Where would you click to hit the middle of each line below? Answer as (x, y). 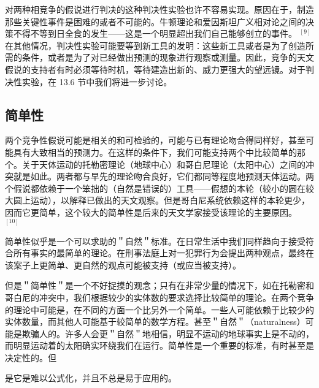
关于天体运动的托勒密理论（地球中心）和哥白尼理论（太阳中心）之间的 (163, 164)
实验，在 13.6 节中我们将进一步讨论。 (97, 81)
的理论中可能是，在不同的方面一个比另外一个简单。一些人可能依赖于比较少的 (159, 309)
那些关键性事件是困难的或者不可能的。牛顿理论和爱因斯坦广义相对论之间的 (155, 21)
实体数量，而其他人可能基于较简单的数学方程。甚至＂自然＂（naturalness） (155, 321)
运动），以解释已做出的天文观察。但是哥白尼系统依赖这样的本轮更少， (170, 200)
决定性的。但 (31, 357)
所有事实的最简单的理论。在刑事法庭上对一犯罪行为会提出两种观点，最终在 (163, 253)
